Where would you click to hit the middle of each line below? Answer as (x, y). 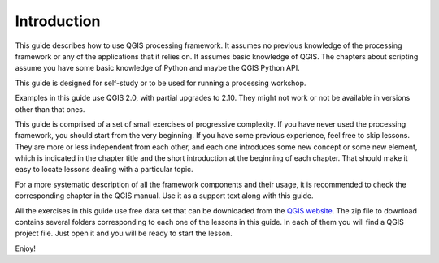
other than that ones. (50, 109)
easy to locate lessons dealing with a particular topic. (104, 170)
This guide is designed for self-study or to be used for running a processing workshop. (161, 83)
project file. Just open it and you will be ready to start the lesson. (124, 233)
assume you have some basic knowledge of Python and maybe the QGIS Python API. (157, 68)
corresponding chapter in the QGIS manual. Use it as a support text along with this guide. (164, 196)
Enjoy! (26, 248)
